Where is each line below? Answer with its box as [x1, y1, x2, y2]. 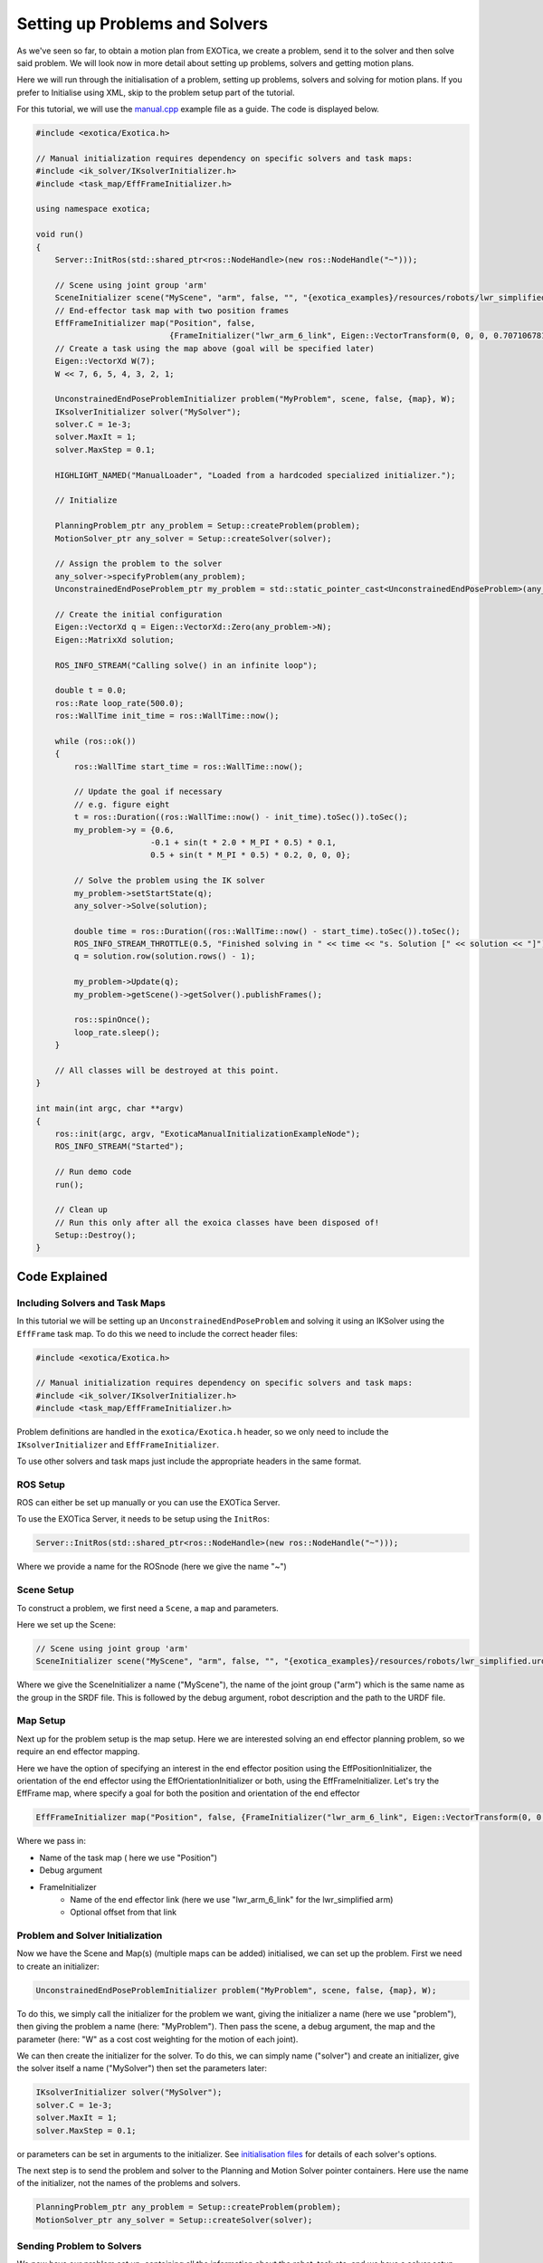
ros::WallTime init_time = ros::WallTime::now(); [54, 711, 280, 721]
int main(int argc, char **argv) [35, 1103, 185, 1113]
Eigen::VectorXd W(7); [54, 356, 156, 367]
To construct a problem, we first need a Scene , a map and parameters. [16, 1602, 280, 1613]
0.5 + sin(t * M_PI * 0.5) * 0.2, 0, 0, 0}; [149, 850, 351, 860]
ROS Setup [16, 1478, 65, 1491]
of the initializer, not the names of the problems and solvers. [16, 2178, 241, 2189]
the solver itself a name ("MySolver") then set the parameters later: [16, 2063, 267, 2074]
